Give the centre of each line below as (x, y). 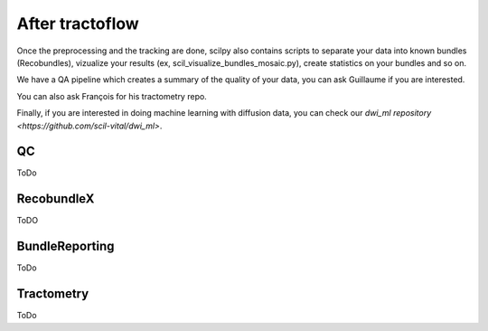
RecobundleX (56, 199)
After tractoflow (78, 24)
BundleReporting (66, 246)
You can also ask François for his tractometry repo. (112, 96)
